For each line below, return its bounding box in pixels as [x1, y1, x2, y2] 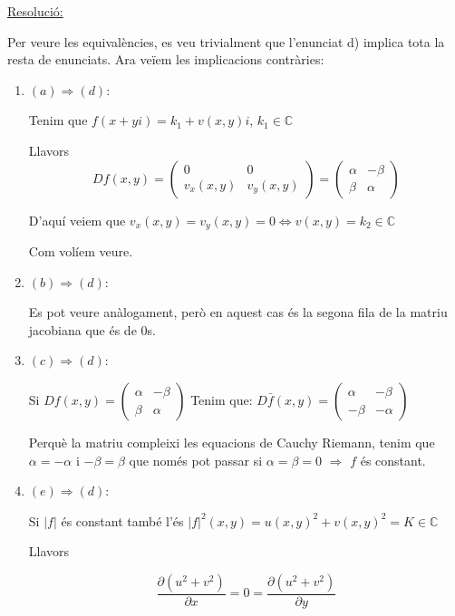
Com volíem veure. [28, 242, 133, 261]
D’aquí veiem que [28, 210, 126, 229]
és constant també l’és [61, 511, 184, 530]
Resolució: [7, 2, 63, 20]
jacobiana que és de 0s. [28, 320, 156, 339]
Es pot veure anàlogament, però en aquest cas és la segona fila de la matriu [28, 303, 448, 322]
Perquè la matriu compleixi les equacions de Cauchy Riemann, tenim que [28, 432, 435, 451]
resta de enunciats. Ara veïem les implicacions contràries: [7, 50, 324, 69]
